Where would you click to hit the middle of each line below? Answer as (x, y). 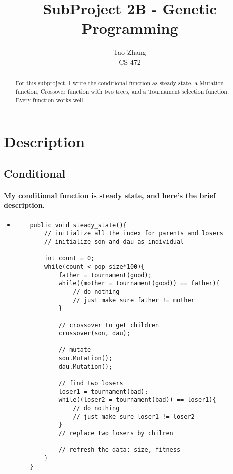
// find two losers (91, 384)
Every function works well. (50, 99)
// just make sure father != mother (134, 300)
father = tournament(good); (105, 275)
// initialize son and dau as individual (114, 242)
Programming (130, 28)
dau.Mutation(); (86, 367)
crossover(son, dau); (94, 334)
